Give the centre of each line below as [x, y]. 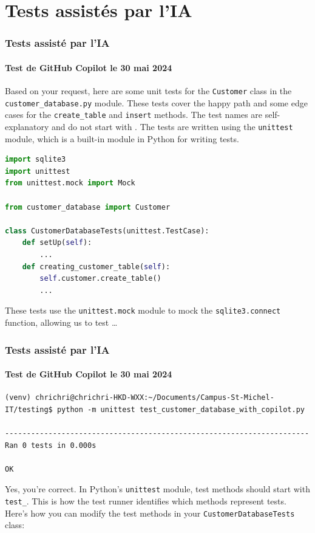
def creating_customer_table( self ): [96, 266]
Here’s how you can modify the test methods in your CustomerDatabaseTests [150, 513]
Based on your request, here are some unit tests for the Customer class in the [148, 91]
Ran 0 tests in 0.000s [51, 445]
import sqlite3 [36, 160]
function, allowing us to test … [61, 322]
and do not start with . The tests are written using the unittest [172, 126]
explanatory [27, 126]
